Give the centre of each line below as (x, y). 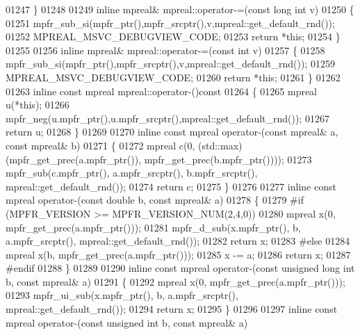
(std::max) (220, 145)
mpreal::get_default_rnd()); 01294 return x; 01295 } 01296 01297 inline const (172, 309)
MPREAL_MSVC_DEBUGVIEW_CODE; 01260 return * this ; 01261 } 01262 (173, 77)
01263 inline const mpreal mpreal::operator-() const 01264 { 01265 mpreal (162, 91)
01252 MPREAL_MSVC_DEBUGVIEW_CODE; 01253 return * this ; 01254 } (173, 36)
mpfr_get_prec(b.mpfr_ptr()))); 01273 (228, 159)
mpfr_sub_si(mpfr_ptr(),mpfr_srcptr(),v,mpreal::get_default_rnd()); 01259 (170, 64)
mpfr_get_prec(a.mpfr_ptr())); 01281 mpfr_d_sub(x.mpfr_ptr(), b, (153, 227)
